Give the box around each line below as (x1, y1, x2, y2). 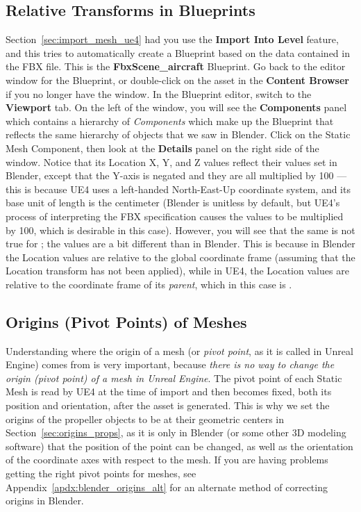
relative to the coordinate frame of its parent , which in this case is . (6, 276, 292, 291)
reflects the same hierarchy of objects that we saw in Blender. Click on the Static (6, 127, 351, 142)
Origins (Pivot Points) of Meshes (6, 311, 247, 332)
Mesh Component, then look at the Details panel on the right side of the (6, 140, 319, 155)
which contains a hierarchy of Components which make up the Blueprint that (6, 113, 334, 128)
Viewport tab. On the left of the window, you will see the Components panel (6, 100, 347, 115)
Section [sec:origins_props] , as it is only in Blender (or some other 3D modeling (6, 425, 346, 440)
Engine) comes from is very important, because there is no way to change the (6, 357, 335, 372)
